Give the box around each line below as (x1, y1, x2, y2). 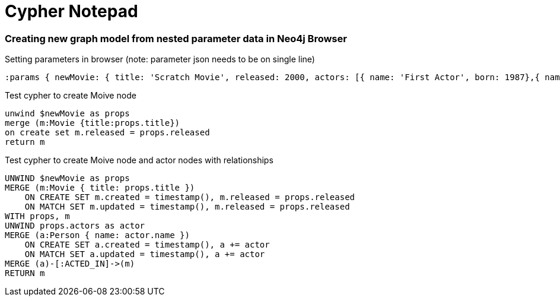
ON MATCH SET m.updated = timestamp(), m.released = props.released (24, 202, 350, 212)
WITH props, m (5, 211, 70, 221)
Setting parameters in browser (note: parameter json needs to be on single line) (5, 54, 315, 65)
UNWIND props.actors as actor (5, 221, 145, 231)
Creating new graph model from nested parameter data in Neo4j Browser (5, 32, 347, 45)
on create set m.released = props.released (5, 128, 210, 138)
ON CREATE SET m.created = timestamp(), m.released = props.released (24, 192, 355, 202)
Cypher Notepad (5, 1, 138, 21)
